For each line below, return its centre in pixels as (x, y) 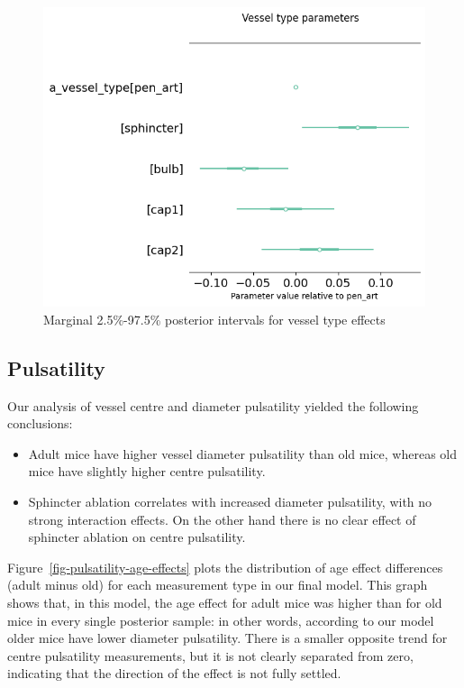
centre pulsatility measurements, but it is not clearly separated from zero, (210, 655)
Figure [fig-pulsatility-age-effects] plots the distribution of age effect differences (225, 567)
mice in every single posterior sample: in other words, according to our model (221, 620)
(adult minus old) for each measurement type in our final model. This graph (218, 585)
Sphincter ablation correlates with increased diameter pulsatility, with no (230, 501)
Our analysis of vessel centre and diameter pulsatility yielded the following (213, 405)
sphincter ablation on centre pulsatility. (137, 537)
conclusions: (40, 423)
